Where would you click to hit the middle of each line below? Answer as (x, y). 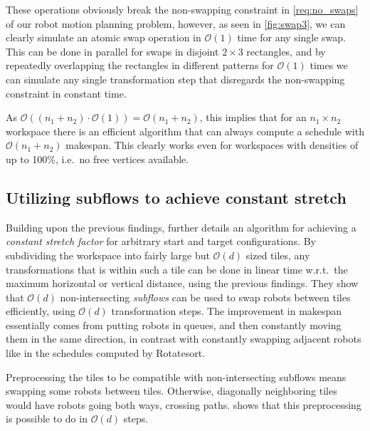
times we (329, 65)
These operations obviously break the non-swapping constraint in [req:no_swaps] (182, 9)
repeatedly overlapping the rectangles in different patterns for (140, 65)
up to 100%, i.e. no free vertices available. (97, 159)
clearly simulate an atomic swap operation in (104, 37)
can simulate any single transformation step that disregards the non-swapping (175, 79)
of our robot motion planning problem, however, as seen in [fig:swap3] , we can (176, 23)
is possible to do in (47, 419)
